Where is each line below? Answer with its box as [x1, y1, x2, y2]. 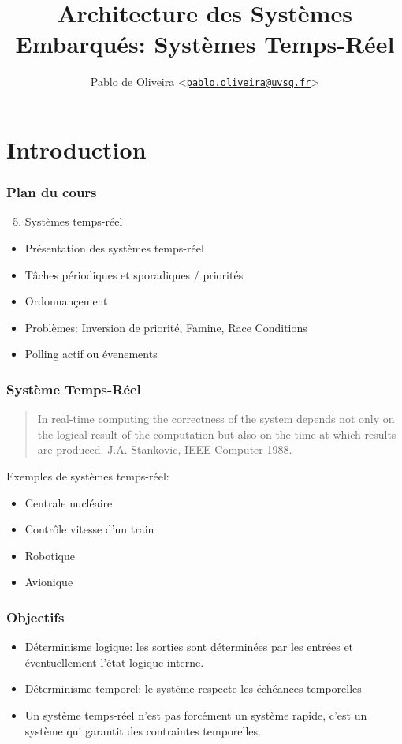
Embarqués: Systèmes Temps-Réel [15, 28, 395, 60]
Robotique [24, 547, 76, 563]
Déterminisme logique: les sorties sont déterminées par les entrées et [24, 638, 354, 655]
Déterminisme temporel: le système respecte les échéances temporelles [24, 680, 362, 697]
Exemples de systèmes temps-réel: [6, 467, 169, 484]
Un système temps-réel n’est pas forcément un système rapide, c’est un [24, 706, 367, 723]
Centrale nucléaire [24, 494, 113, 510]
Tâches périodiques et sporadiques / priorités [24, 266, 244, 282]
